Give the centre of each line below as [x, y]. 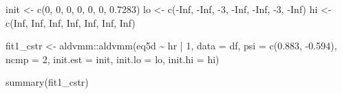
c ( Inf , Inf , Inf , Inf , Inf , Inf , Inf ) [71, 22]
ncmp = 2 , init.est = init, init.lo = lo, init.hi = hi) [113, 59]
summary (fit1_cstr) [47, 82]
